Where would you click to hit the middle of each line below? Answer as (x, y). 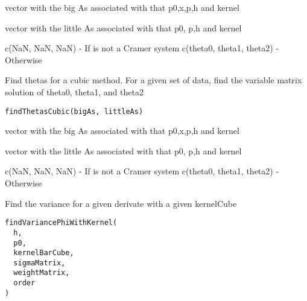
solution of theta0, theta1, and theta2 (74, 91)
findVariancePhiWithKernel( (61, 223)
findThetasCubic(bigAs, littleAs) (74, 111)
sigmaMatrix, (40, 263)
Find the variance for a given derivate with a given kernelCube (121, 203)
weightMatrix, (42, 273)
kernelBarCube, (44, 253)
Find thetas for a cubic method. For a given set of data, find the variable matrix (153, 80)
